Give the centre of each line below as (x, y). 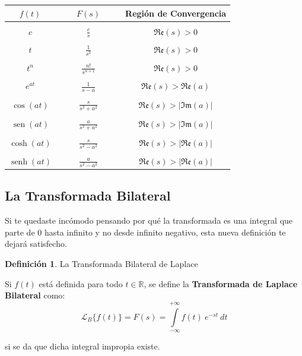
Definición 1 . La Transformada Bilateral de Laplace (101, 264)
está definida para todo (81, 283)
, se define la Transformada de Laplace (221, 283)
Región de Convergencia (176, 13)
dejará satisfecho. (36, 244)
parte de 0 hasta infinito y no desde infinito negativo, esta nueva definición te (145, 232)
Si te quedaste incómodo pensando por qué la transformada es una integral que (149, 220)
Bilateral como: (35, 295)
